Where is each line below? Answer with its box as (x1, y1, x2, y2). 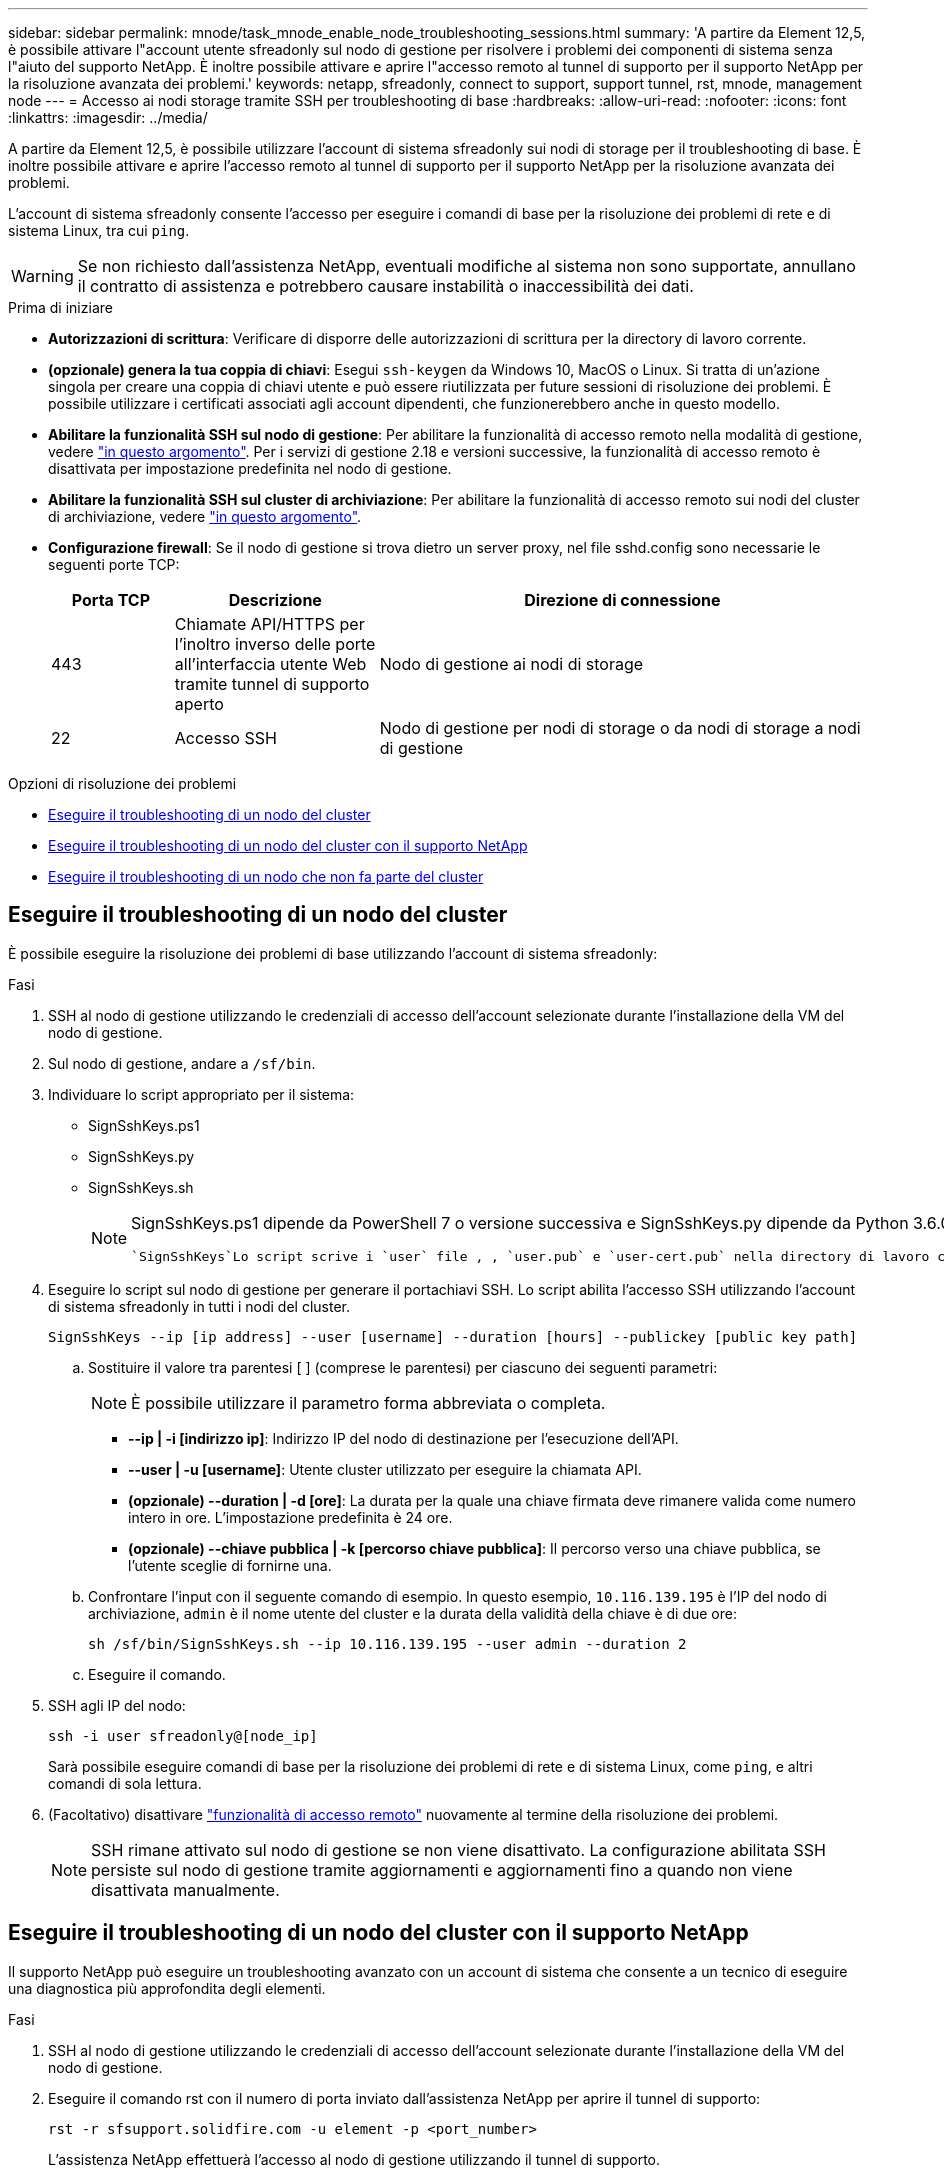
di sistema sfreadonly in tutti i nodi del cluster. (48, 1297, 351, 1315)
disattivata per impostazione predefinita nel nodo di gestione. (48, 460, 452, 477)
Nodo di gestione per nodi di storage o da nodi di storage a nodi (379, 718, 861, 738)
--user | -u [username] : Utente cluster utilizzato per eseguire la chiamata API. (128, 1460, 642, 1478)
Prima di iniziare (8, 299, 113, 316)
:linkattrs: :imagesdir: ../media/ (8, 109, 208, 126)
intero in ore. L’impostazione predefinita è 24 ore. (128, 1508, 453, 1526)
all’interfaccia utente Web (174, 654, 367, 674)
